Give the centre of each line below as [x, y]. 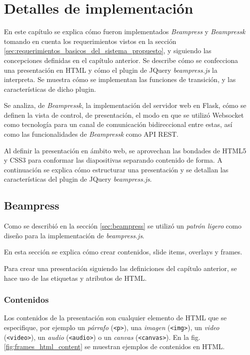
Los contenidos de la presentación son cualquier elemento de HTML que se [115, 318]
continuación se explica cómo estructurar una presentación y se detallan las [116, 169]
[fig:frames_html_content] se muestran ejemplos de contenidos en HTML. [114, 346]
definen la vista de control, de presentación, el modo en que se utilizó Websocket [124, 115]
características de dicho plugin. [50, 89]
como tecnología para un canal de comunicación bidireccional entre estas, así [118, 124]
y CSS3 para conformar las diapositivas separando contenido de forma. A [113, 160]
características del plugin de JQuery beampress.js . [78, 179]
